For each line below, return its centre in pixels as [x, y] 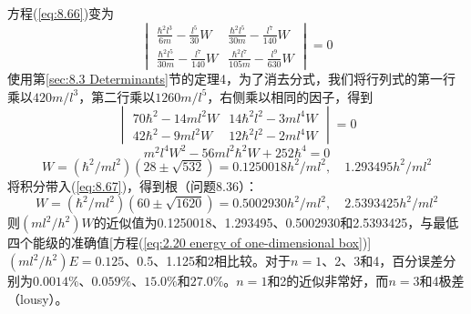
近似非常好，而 [344, 280]
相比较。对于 [253, 260]
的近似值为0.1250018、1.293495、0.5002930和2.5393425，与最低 [276, 223]
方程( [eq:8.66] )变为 [61, 13]
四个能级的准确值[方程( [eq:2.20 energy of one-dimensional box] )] [189, 243]
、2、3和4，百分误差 [383, 260]
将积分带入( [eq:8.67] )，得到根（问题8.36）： [133, 185]
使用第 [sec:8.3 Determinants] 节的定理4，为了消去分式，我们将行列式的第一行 [231, 79]
